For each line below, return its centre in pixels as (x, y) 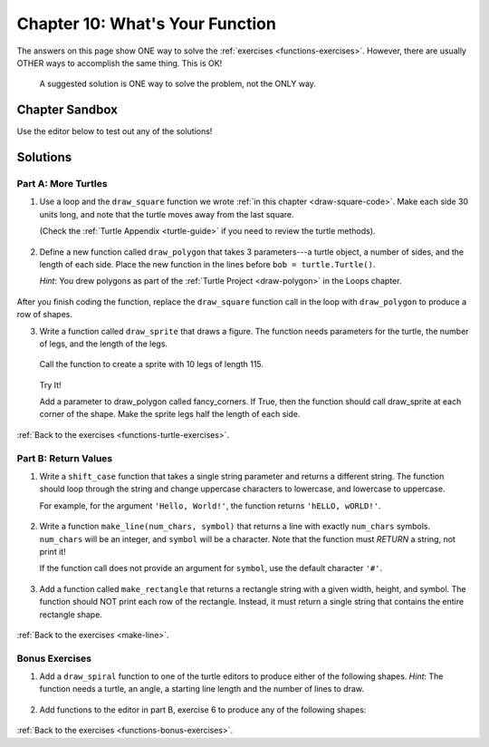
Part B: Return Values (65, 458)
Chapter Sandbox (67, 110)
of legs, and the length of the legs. (103, 344)
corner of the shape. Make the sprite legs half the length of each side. (170, 414)
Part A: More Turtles (62, 184)
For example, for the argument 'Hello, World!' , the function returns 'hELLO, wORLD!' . (210, 505)
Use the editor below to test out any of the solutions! (115, 131)
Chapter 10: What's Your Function (146, 24)
